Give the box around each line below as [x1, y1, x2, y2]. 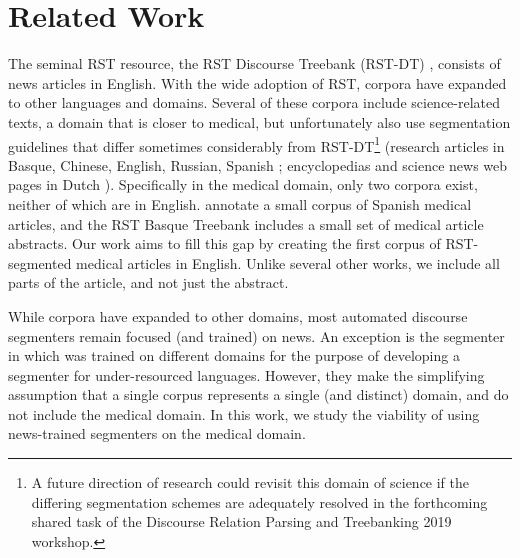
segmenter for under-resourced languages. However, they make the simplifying [8, 364, 485, 385]
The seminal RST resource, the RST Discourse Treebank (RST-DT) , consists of [8, 53, 501, 74]
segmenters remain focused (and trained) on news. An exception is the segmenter [8, 325, 505, 346]
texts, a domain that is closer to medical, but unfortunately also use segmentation [8, 111, 511, 132]
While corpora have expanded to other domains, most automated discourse [8, 305, 468, 326]
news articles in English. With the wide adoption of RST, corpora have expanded [8, 72, 507, 93]
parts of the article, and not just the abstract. [8, 272, 289, 293]
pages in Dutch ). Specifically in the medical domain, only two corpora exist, [8, 174, 478, 195]
